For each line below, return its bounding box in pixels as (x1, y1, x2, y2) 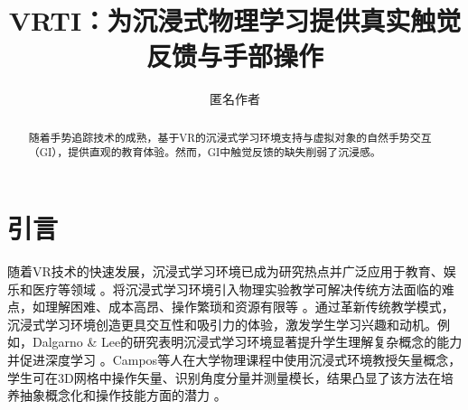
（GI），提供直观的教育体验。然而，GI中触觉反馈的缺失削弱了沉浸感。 (28, 144, 381, 160)
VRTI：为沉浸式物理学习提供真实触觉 (8, 2, 462, 39)
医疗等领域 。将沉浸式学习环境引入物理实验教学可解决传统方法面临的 (32, 279, 442, 298)
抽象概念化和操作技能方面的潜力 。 (19, 386, 227, 405)
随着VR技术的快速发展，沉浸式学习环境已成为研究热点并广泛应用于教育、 (7, 261, 444, 280)
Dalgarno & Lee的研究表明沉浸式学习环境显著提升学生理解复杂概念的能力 (32, 332, 463, 351)
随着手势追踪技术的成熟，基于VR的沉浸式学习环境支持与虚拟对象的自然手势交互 (28, 129, 432, 144)
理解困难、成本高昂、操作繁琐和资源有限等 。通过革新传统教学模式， (44, 297, 454, 316)
